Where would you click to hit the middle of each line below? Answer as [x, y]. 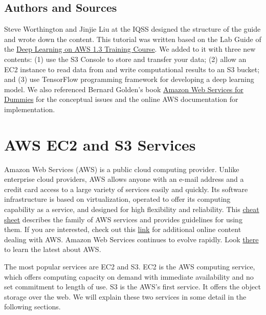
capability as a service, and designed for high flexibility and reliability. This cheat [132, 209]
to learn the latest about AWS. [53, 249]
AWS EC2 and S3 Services [100, 144]
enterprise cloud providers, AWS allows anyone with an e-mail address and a [124, 179]
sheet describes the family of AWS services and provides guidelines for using [123, 219]
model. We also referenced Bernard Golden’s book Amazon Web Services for [124, 89]
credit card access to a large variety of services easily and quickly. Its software [126, 189]
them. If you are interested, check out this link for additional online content [123, 229]
